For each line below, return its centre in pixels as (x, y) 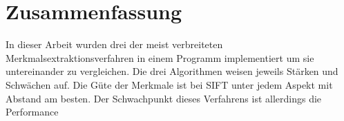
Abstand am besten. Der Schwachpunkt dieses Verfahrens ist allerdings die (164, 98)
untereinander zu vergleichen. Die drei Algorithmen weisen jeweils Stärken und (172, 71)
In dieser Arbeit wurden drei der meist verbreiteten (114, 44)
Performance (32, 112)
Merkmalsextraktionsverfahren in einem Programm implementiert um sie (160, 57)
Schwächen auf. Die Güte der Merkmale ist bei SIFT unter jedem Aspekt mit (169, 84)
